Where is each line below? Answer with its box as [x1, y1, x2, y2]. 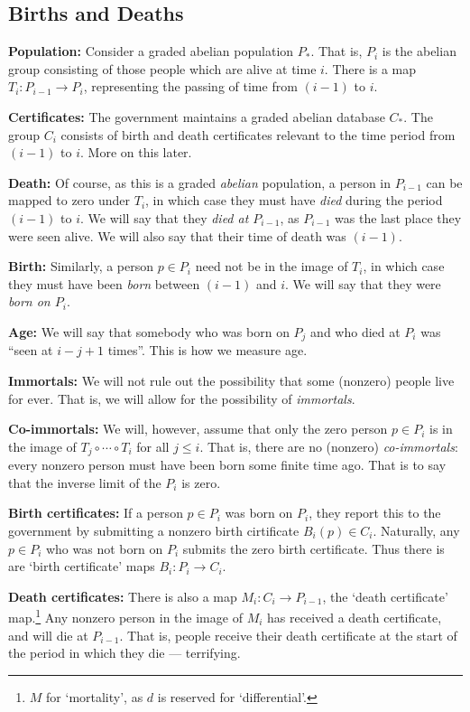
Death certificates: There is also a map [8, 586, 237, 605]
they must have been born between [8, 274, 200, 293]
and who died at [310, 322, 401, 341]
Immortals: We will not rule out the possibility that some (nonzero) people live [8, 370, 455, 389]
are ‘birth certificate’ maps [8, 557, 155, 576]
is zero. [181, 473, 221, 492]
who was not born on [45, 539, 163, 557]
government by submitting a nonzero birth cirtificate [8, 520, 300, 539]
